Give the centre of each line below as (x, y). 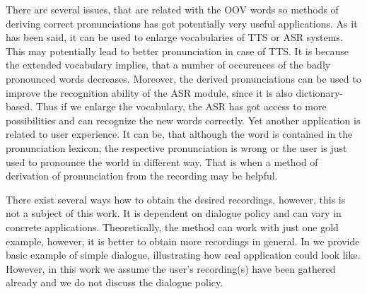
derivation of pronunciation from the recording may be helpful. (142, 176)
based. (19, 106)
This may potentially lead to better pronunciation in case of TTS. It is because (177, 51)
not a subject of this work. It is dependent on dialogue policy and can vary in (174, 213)
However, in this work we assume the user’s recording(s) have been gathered (171, 268)
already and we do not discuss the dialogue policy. (115, 282)
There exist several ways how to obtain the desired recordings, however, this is (176, 199)
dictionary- (319, 92)
